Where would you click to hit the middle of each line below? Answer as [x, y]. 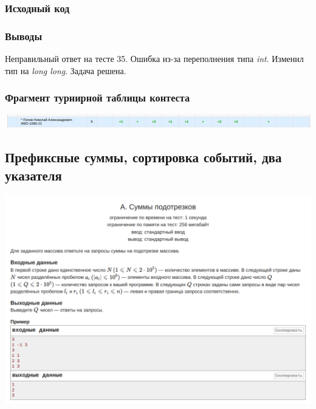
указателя [33, 175]
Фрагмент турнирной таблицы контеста [98, 98]
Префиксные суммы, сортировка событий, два [143, 157]
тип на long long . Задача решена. [66, 70]
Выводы [24, 36]
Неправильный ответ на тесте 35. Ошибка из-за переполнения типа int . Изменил [154, 59]
